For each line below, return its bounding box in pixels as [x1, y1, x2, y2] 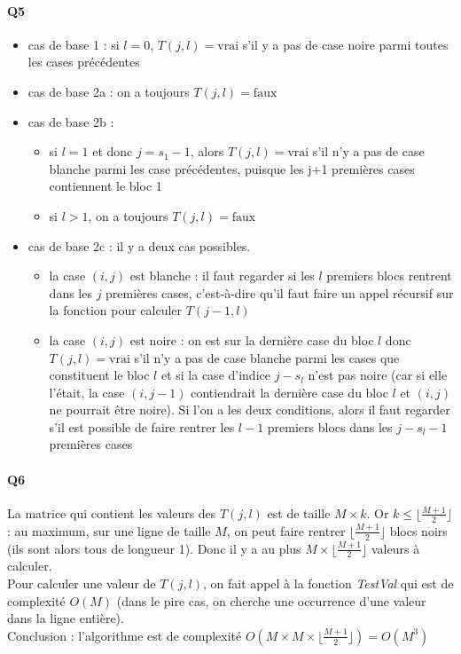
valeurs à [371, 539, 420, 557]
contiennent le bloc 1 [49, 177, 162, 195]
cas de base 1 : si [27, 35, 120, 53]
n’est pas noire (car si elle [308, 366, 448, 384]
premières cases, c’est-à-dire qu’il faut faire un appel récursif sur [105, 283, 454, 302]
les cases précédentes [27, 52, 140, 71]
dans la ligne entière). [7, 609, 124, 627]
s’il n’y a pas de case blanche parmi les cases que [134, 348, 400, 366]
